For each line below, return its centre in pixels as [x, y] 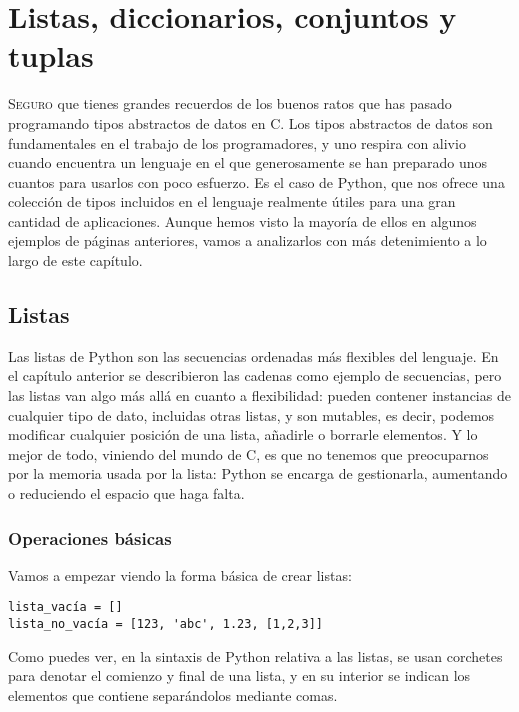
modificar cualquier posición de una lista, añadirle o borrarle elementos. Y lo [243, 434]
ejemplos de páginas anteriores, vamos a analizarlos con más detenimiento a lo [247, 240]
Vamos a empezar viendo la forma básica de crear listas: [180, 574]
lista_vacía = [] [65, 607]
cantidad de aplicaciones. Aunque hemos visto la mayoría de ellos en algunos [242, 220]
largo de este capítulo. [75, 260]
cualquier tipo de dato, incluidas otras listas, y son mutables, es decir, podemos [251, 414]
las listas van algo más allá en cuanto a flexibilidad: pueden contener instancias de [259, 395]
